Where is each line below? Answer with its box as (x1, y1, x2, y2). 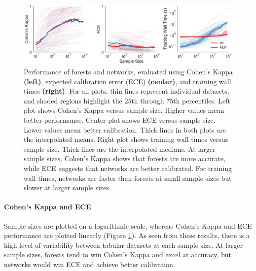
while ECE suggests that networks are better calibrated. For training (24, 163, 232, 173)
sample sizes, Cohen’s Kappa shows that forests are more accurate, (24, 153, 226, 164)
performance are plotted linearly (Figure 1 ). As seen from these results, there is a (4, 230, 250, 240)
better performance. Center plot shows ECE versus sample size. (24, 114, 216, 125)
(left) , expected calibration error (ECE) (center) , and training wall (24, 76, 231, 86)
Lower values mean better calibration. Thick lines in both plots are (24, 124, 226, 135)
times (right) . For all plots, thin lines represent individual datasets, (24, 86, 229, 96)
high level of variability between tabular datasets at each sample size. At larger (4, 239, 243, 250)
